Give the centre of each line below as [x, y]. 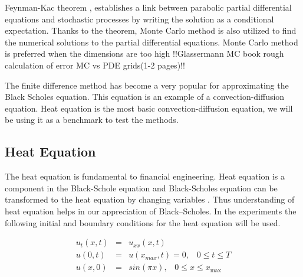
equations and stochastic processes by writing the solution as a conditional [139, 19]
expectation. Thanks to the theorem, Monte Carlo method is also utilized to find [151, 30]
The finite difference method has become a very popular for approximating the [147, 85]
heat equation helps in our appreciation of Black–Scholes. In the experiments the [151, 211]
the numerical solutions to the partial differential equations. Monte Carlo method [151, 42]
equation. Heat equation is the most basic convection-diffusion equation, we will [149, 108]
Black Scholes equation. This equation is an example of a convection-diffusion [145, 97]
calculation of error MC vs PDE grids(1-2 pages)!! [95, 65]
